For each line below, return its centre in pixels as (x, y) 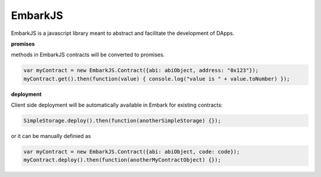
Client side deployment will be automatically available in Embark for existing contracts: (117, 105)
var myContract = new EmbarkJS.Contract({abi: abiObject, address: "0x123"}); (141, 70)
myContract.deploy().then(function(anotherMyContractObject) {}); (122, 160)
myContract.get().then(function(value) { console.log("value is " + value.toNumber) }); (157, 79)
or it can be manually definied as (51, 136)
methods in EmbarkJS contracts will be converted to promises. (88, 55)
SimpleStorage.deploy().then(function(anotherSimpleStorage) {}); (122, 121)
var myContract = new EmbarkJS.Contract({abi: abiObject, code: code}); (132, 152)
